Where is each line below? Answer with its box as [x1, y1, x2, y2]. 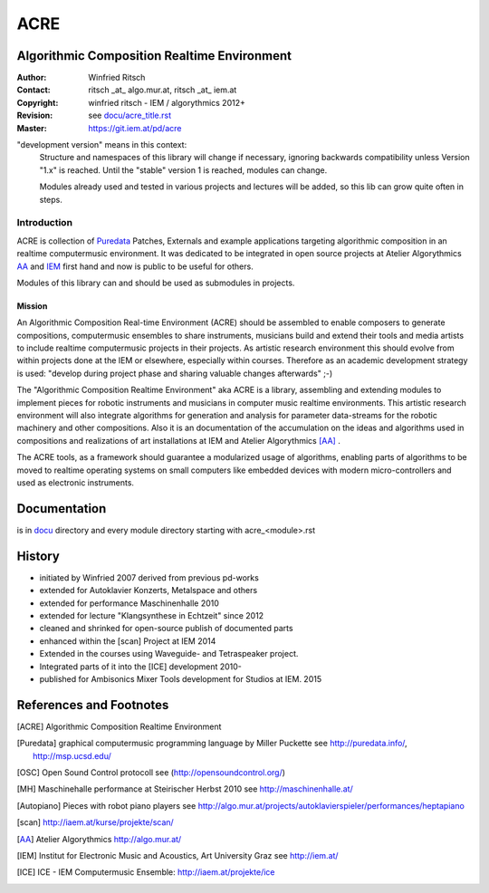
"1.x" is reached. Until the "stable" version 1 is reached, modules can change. [39, 164, 328, 176]
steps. [39, 194, 62, 205]
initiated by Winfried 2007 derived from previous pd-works [39, 571, 260, 583]
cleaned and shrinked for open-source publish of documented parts [39, 623, 293, 634]
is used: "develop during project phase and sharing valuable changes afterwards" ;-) [16, 368, 333, 379]
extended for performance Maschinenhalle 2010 [39, 598, 219, 609]
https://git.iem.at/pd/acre [88, 122, 182, 133]
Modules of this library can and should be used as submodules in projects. [16, 277, 295, 288]
